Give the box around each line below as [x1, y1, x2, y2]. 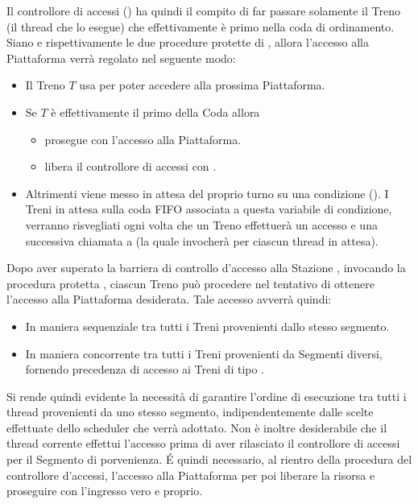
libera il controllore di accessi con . [44, 158, 217, 175]
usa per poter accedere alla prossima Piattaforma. [79, 76, 325, 93]
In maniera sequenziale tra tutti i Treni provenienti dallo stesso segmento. [25, 317, 390, 334]
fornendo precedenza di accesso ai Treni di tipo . [25, 361, 265, 378]
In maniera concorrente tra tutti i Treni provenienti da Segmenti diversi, [25, 345, 383, 361]
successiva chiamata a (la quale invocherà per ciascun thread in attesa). [25, 232, 379, 249]
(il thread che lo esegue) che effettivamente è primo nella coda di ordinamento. [6, 18, 395, 35]
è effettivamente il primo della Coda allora [51, 103, 260, 120]
